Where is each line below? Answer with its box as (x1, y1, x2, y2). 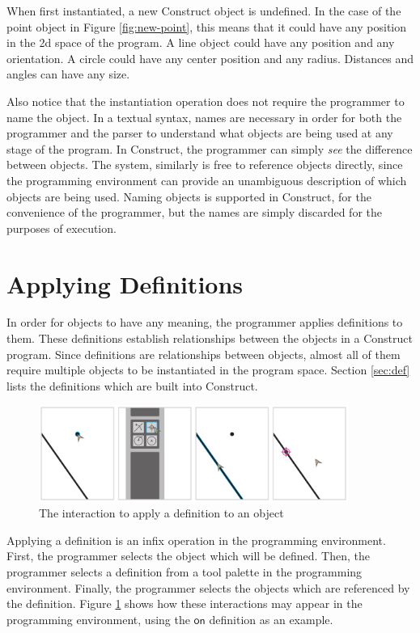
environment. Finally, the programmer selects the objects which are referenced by (6, 579, 410, 596)
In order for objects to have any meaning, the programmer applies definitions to (6, 314, 403, 331)
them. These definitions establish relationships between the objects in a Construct (6, 330, 413, 347)
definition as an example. (209, 610, 333, 627)
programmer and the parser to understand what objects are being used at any (6, 124, 393, 141)
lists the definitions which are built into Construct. (6, 377, 258, 394)
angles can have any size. (6, 65, 130, 82)
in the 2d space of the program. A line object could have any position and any (6, 34, 395, 51)
